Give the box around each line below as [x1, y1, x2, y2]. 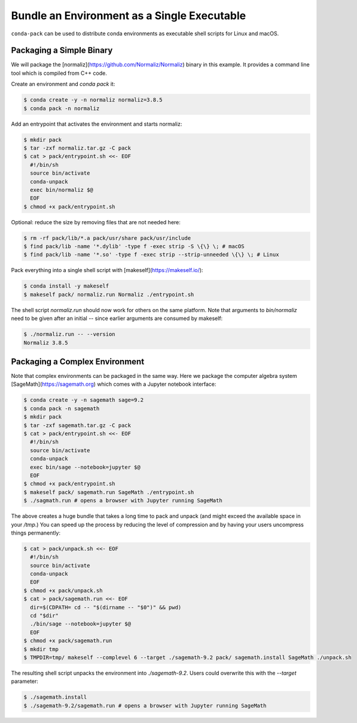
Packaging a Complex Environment [11, 356, 145, 367]
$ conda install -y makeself [23, 283, 109, 289]
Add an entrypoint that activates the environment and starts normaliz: [11, 120, 182, 127]
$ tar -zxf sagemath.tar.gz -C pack [23, 422, 132, 429]
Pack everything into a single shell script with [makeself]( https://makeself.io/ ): [11, 267, 203, 274]
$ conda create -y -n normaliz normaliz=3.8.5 [23, 96, 163, 103]
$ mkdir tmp [23, 646, 59, 652]
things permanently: [11, 529, 61, 536]
